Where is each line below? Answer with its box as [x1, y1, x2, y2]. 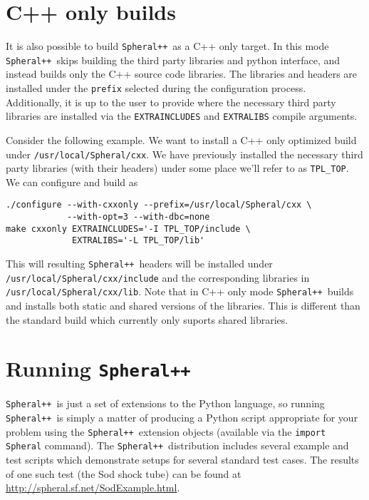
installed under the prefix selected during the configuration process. [6, 81, 306, 96]
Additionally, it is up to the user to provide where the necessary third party [6, 94, 336, 109]
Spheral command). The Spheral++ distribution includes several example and [6, 438, 349, 453]
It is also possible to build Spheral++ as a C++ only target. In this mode [6, 39, 329, 53]
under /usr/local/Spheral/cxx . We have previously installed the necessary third [6, 146, 363, 161]
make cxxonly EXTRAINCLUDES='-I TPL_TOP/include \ [6, 223, 251, 234]
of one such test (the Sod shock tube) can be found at [6, 466, 241, 481]
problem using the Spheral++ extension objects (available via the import [6, 424, 326, 439]
